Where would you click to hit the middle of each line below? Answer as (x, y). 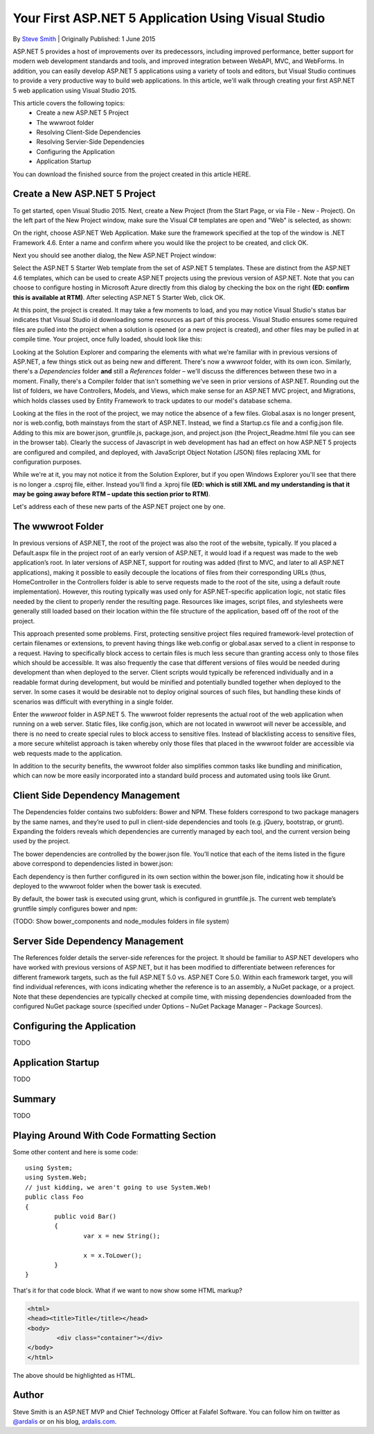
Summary (34, 1099)
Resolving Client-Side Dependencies (89, 133)
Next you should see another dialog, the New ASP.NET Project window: (115, 255)
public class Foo (54, 1197)
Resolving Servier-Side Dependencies (90, 142)
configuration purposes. (47, 462)
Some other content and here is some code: (75, 1152)
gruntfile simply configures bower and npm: (75, 909)
